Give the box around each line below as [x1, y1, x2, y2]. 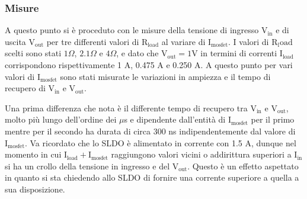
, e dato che [116, 47, 159, 59]
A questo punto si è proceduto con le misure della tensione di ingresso [5, 24, 259, 36]
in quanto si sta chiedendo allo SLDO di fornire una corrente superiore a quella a [5, 171, 299, 184]
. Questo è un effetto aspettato [187, 159, 299, 172]
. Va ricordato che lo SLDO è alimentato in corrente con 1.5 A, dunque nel [24, 136, 296, 149]
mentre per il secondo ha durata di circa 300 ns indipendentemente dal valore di [5, 124, 296, 137]
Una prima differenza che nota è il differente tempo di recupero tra [5, 101, 248, 114]
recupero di [5, 82, 46, 94]
